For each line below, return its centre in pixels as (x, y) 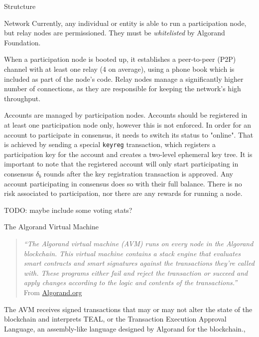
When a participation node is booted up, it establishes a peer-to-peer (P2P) (120, 59)
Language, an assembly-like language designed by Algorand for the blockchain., (125, 328)
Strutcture (20, 6)
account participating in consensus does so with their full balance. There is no (123, 183)
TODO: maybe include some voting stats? (68, 210)
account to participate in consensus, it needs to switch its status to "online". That (129, 134)
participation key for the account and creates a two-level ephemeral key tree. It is (128, 154)
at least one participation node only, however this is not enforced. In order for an (128, 124)
